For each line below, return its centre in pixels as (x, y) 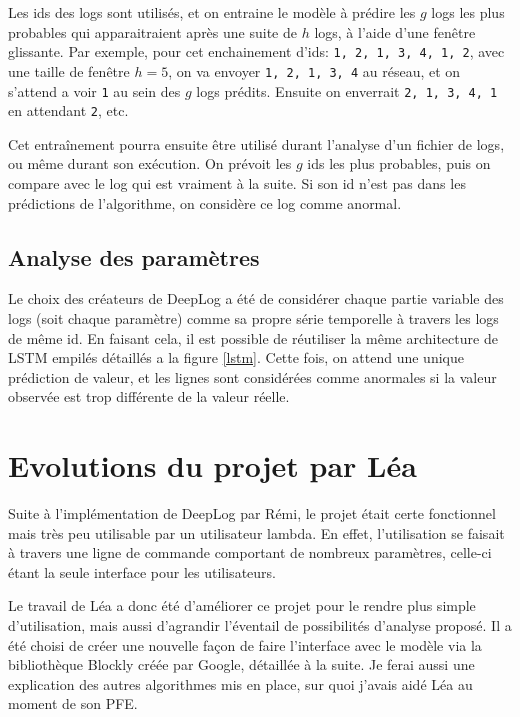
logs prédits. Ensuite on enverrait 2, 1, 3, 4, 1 (347, 90)
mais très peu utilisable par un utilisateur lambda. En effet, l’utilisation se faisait (256, 532)
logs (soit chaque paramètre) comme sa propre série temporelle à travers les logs (253, 317)
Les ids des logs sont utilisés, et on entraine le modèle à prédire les (212, 12)
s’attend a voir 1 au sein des (94, 90)
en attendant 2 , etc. (68, 110)
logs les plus (468, 12)
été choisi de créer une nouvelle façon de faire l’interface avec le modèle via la (245, 644)
